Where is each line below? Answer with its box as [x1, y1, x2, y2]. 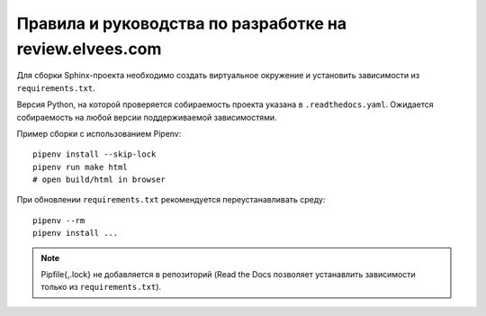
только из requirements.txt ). [40, 282, 162, 293]
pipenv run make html [32, 162, 128, 172]
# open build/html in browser [32, 175, 166, 185]
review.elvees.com [16, 39, 162, 59]
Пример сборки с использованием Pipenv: [16, 128, 182, 139]
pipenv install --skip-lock [32, 149, 157, 159]
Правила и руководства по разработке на [16, 14, 346, 33]
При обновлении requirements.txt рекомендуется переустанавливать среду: [16, 194, 326, 205]
